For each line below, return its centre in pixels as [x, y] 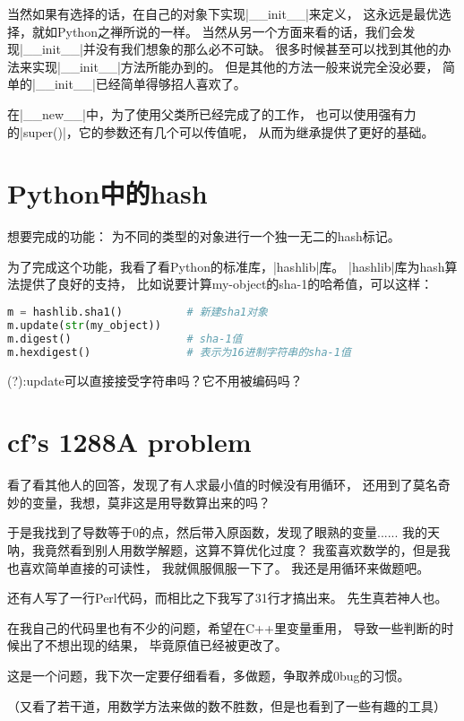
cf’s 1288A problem [129, 442]
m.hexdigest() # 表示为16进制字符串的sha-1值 [179, 352]
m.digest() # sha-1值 [125, 339]
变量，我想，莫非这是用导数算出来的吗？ [151, 502]
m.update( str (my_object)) [84, 325]
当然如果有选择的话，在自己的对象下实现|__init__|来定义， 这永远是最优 [223, 13]
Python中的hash [107, 193]
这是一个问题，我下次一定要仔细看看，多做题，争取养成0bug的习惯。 [209, 676]
